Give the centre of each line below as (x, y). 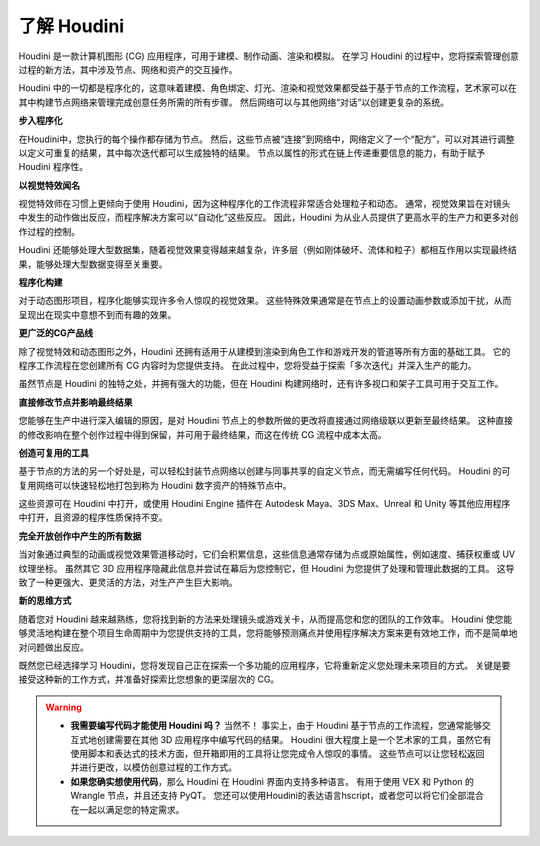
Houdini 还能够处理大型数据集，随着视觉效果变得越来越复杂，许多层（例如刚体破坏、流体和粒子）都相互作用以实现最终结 (267, 250)
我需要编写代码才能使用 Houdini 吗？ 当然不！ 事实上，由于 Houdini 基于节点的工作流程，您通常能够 (276, 726)
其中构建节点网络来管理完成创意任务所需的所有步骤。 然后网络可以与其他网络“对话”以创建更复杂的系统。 (234, 102)
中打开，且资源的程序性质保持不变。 (93, 517)
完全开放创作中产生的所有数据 (80, 536)
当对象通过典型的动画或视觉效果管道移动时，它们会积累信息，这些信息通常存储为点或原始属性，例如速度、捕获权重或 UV (267, 554)
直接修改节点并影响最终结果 (75, 402)
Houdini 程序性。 (53, 167)
